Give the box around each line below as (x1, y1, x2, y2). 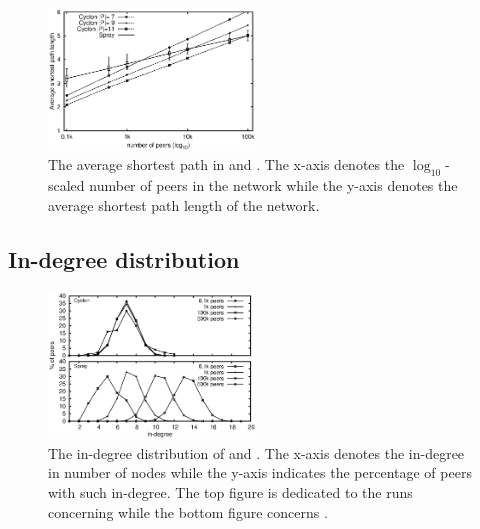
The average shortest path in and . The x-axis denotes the (48, 154, 405, 175)
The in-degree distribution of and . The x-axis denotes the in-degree (48, 442, 465, 463)
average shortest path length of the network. (48, 194, 320, 215)
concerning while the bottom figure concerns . (48, 501, 328, 522)
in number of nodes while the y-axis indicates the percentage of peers (48, 462, 472, 483)
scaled (48, 175, 85, 196)
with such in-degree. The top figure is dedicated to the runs (48, 481, 413, 502)
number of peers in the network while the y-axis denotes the (89, 175, 458, 196)
